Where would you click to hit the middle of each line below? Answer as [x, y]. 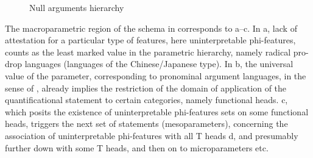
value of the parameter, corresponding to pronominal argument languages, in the [156, 75]
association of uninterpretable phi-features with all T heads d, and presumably [152, 135]
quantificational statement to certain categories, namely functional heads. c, [146, 100]
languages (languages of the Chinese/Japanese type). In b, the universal [159, 64]
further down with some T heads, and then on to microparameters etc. [137, 147]
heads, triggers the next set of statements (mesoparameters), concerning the [146, 124]
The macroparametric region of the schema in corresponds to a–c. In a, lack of [151, 28]
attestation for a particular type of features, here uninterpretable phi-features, [150, 40]
